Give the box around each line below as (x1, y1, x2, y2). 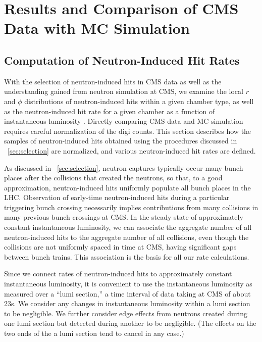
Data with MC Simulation (4, 18, 190, 38)
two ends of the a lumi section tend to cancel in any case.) (4, 328, 184, 338)
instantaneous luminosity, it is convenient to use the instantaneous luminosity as (4, 278, 252, 289)
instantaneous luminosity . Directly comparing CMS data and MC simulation (4, 116, 243, 126)
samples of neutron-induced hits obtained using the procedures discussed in (4, 135, 237, 146)
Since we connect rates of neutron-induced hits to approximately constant (4, 268, 232, 279)
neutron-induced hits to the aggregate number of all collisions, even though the (4, 231, 249, 242)
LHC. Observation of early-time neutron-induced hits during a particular (4, 192, 230, 203)
